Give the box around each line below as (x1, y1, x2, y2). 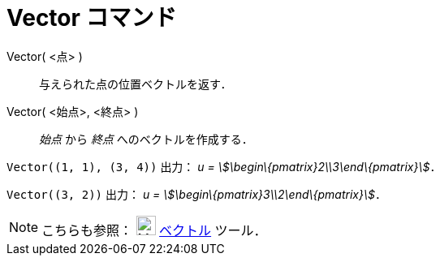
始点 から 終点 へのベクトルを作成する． (39, 131, 253, 146)
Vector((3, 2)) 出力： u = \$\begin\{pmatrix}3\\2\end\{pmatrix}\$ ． (6, 187, 386, 201)
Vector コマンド (6, 4, 177, 32)
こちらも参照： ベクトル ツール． (41, 221, 267, 238)
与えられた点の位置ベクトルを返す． (39, 76, 232, 91)
